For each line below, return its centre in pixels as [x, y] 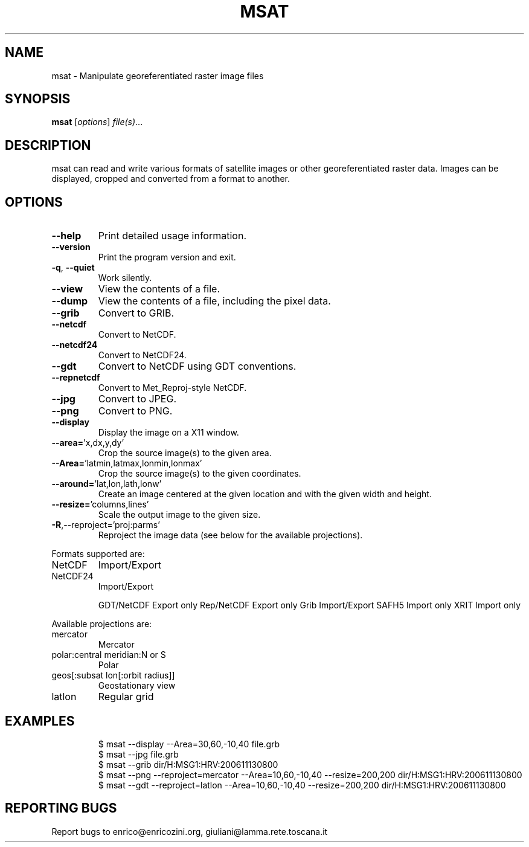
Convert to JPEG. [137, 399]
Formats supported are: [98, 554]
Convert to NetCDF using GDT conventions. [197, 366]
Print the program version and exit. [167, 257]
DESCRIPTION [48, 145]
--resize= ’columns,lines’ [100, 504]
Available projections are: [102, 624]
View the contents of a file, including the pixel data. [214, 301]
